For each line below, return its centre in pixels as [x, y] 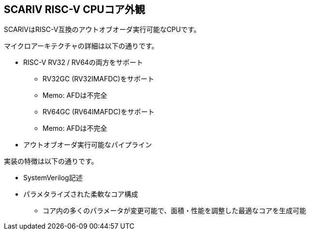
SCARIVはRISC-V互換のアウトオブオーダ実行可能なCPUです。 [102, 30]
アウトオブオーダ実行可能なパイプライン [88, 145]
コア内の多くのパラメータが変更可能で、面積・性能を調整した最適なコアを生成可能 [175, 211]
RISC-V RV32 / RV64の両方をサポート [83, 62]
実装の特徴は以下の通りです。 [51, 161]
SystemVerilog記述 [53, 178]
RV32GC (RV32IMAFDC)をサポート [98, 79]
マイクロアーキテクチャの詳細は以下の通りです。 [81, 46]
